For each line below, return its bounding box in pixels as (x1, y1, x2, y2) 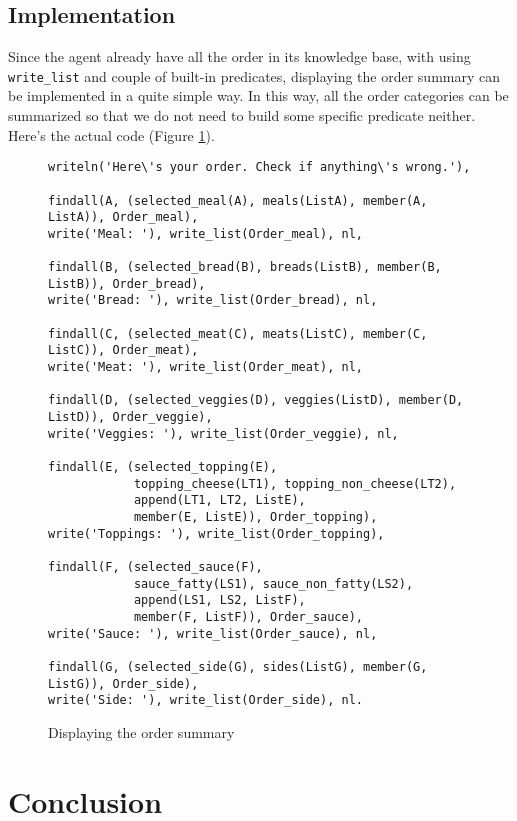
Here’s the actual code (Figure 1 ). (8, 124, 215, 145)
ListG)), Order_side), (48, 676, 199, 691)
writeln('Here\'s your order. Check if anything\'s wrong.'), (48, 160, 471, 175)
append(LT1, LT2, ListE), (133, 493, 306, 508)
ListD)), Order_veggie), (48, 410, 213, 425)
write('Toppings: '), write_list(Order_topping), (48, 526, 385, 541)
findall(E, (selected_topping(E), (48, 460, 278, 475)
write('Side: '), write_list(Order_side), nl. (48, 693, 363, 708)
